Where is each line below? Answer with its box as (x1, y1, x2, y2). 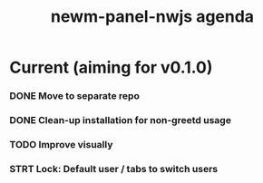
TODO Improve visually (9, 138, 113, 150)
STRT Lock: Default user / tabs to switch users (9, 162, 219, 175)
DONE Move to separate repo (9, 90, 141, 102)
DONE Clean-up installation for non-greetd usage (9, 114, 231, 127)
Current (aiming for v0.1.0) (9, 57, 213, 78)
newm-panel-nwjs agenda (50, 6, 255, 27)
